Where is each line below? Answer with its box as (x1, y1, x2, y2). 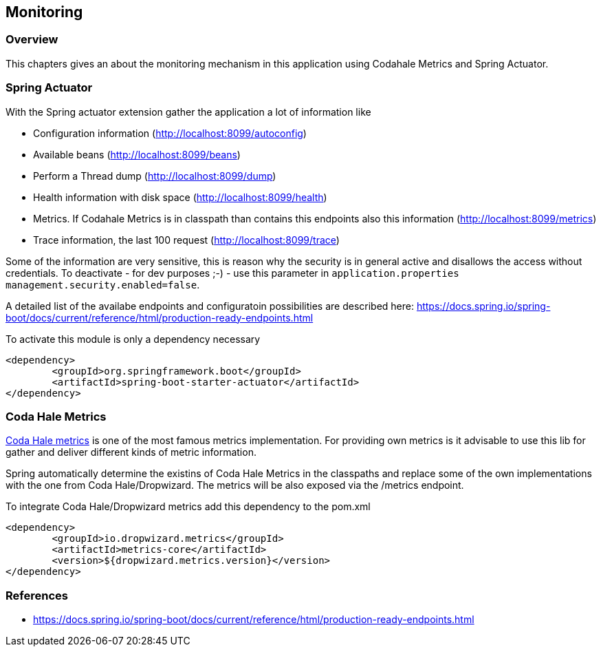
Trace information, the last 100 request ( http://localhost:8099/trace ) (33, 233, 340, 246)
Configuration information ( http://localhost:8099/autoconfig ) (33, 127, 307, 139)
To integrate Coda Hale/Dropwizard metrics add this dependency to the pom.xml (6, 501, 371, 513)
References (6, 588, 68, 602)
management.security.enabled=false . (6, 278, 200, 291)
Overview (6, 32, 58, 47)
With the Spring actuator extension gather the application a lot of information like (6, 105, 371, 118)
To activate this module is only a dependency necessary (6, 333, 261, 345)
